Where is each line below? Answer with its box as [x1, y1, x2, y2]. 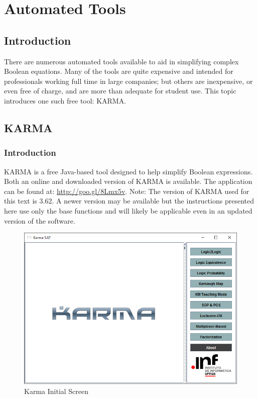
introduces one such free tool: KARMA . [4, 95, 126, 106]
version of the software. [4, 215, 75, 226]
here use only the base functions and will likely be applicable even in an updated [4, 205, 252, 216]
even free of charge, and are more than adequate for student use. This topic [4, 85, 236, 96]
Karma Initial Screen [24, 385, 89, 396]
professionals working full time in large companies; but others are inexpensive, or [4, 75, 253, 86]
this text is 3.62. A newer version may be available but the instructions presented [4, 195, 254, 206]
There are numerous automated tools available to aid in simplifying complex [4, 56, 239, 66]
